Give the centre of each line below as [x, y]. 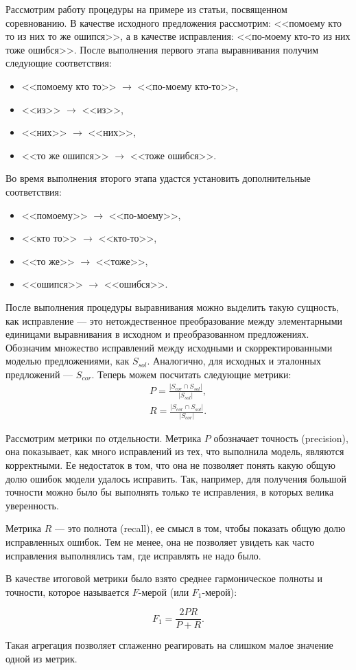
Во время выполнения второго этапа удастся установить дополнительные [158, 178]
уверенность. [32, 505]
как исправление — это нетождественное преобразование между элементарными [174, 320]
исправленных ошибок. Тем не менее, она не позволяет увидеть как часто [160, 541]
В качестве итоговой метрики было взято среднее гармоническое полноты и [164, 578]
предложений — [39, 374]
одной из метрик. [41, 658]
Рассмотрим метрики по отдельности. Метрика [104, 438]
